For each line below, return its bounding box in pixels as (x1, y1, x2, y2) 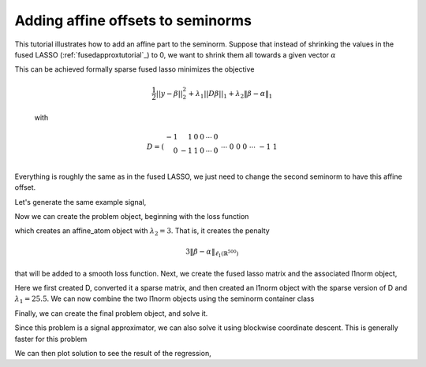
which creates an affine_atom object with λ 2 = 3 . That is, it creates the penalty (14, 226, 270, 238)
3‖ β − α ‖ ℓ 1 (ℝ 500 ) (185, 247, 239, 259)
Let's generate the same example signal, (14, 197, 147, 206)
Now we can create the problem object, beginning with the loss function (14, 212, 249, 221)
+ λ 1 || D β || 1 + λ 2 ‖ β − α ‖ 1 (188, 89, 273, 100)
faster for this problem (14, 334, 88, 343)
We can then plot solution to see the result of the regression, (14, 348, 212, 358)
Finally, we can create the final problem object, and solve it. (14, 308, 208, 318)
